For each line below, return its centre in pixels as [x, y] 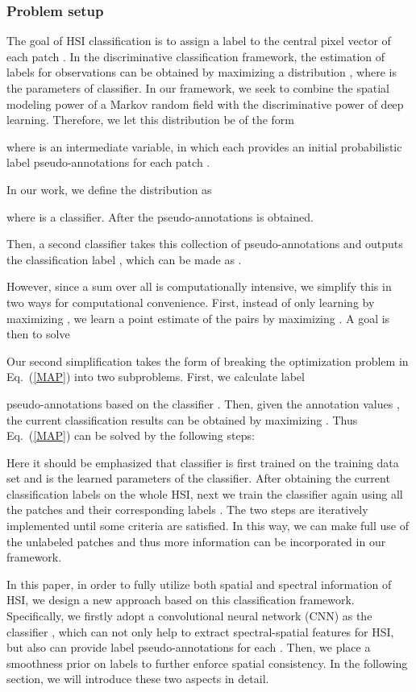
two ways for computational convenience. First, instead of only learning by [191, 302]
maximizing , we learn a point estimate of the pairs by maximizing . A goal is [198, 318]
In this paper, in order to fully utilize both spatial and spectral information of [199, 584]
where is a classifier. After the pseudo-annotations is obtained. [160, 216]
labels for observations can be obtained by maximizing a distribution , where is [202, 72]
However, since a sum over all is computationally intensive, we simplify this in [199, 286]
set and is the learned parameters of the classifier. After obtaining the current [198, 478]
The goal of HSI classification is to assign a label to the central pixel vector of [199, 41]
